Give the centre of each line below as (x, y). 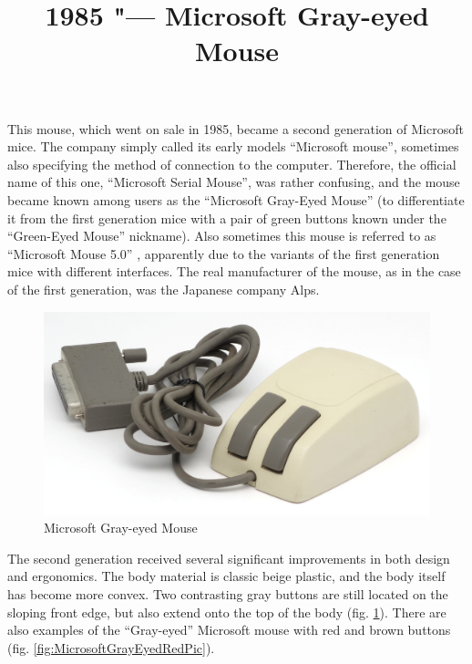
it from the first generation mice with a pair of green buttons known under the (227, 218)
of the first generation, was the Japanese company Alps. (164, 289)
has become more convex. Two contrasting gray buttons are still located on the (228, 594)
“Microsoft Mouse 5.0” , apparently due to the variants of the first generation (224, 253)
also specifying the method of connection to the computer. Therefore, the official (232, 164)
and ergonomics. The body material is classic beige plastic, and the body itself (226, 576)
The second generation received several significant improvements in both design (229, 558)
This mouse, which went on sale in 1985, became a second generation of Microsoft (236, 128)
